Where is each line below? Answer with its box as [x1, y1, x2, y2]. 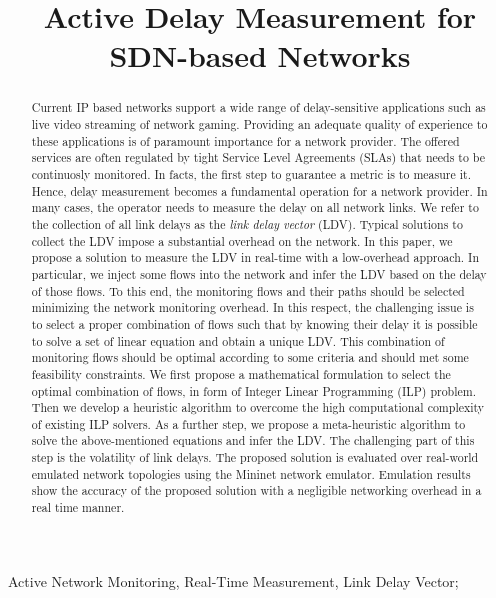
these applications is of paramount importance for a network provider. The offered [31, 132, 460, 149]
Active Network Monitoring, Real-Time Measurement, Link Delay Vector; [8, 570, 459, 591]
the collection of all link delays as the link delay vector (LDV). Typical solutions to [31, 215, 463, 232]
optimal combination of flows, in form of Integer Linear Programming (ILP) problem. [31, 382, 477, 399]
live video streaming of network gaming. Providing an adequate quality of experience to [31, 116, 488, 133]
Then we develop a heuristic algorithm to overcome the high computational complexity [31, 399, 485, 416]
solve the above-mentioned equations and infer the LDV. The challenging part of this [31, 432, 475, 449]
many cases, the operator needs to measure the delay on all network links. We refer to [31, 199, 479, 216]
